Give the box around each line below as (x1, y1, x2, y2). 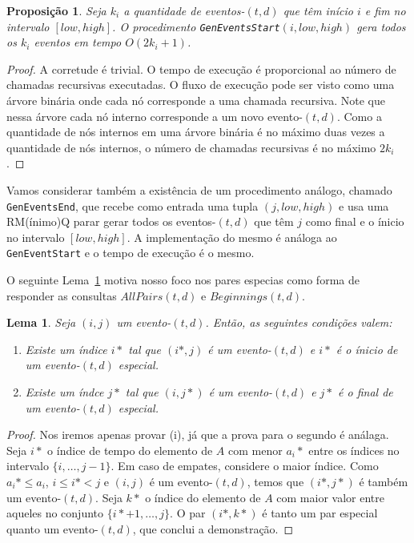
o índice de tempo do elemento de (47, 441, 213, 458)
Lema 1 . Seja (6, 314, 76, 331)
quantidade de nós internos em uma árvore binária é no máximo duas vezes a (6, 123, 385, 140)
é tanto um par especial (262, 505, 378, 521)
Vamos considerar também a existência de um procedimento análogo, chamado (6, 182, 392, 198)
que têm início (283, 2, 353, 18)
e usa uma (339, 197, 389, 214)
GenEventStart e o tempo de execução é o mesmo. (6, 244, 255, 261)
